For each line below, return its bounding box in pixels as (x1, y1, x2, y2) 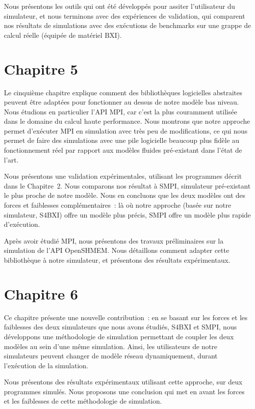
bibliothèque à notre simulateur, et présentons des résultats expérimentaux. (4, 255, 230, 265)
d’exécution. (4, 219, 40, 229)
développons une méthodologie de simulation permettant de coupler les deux (4, 331, 234, 341)
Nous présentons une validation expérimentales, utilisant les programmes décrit (4, 171, 242, 181)
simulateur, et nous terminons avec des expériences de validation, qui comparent (4, 10, 245, 21)
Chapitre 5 (4, 58, 78, 79)
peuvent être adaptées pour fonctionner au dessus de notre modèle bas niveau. (4, 97, 239, 107)
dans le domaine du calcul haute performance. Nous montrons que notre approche (4, 116, 250, 126)
